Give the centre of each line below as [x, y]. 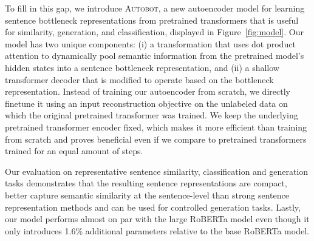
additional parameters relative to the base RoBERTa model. [197, 230]
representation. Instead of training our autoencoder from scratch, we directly [148, 91]
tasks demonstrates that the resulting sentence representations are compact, [146, 183]
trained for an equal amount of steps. [74, 151]
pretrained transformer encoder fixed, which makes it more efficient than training [156, 127]
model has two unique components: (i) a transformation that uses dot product [150, 43]
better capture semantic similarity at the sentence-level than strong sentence [147, 195]
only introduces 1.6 [40, 230]
